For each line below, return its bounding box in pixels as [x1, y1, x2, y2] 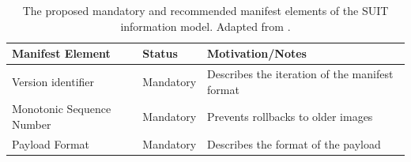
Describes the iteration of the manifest [207, 66, 394, 82]
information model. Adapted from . [120, 17, 291, 34]
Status [142, 45, 178, 62]
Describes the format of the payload [207, 135, 381, 152]
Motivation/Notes [207, 45, 307, 62]
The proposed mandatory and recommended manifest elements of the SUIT [22, 2, 389, 18]
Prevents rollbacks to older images [207, 108, 373, 125]
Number [12, 116, 51, 133]
